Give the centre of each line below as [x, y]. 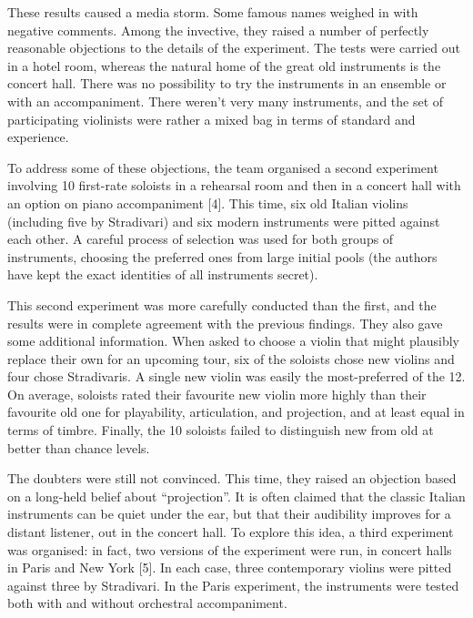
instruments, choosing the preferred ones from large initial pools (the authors [222, 256]
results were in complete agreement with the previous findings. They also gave [225, 323]
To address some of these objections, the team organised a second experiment [223, 167]
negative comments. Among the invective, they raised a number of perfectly [218, 30]
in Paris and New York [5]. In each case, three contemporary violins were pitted [230, 567]
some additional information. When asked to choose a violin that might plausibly [233, 341]
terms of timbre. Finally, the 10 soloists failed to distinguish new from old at [221, 430]
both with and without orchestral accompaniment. [147, 603]
